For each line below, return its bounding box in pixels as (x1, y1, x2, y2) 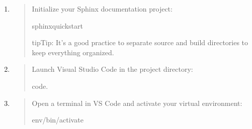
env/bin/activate (32, 114, 83, 125)
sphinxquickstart (32, 20, 83, 31)
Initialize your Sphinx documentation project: (32, 4, 173, 14)
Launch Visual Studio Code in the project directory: (32, 64, 193, 74)
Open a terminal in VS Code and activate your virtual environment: (32, 97, 242, 108)
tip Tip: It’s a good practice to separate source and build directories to (32, 37, 248, 48)
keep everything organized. (32, 47, 114, 57)
